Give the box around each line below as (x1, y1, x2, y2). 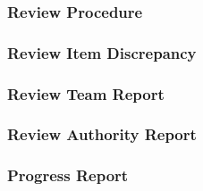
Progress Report (7, 164, 129, 187)
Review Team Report (7, 82, 165, 104)
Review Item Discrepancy (7, 41, 197, 63)
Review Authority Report (7, 123, 197, 145)
